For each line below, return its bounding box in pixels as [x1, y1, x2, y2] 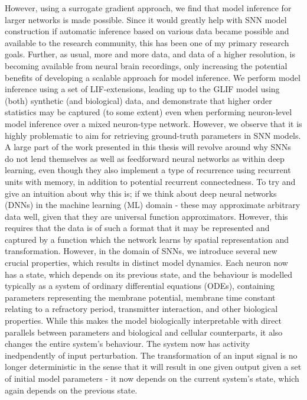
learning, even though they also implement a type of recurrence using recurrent [5, 164, 291, 176]
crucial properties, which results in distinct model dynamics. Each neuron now [5, 256, 288, 269]
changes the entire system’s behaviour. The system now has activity [5, 337, 250, 350]
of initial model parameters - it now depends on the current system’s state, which [5, 372, 299, 384]
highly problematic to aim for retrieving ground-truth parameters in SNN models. [5, 129, 301, 141]
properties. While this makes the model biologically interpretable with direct [5, 314, 282, 327]
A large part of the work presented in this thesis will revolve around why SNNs [5, 141, 291, 153]
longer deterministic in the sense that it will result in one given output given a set [5, 360, 302, 373]
